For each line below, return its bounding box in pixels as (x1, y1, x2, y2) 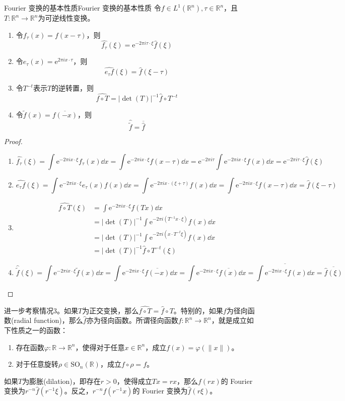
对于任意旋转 (16, 359, 58, 369)
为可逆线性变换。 (38, 13, 95, 23)
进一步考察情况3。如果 (4, 305, 78, 315)
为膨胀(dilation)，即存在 (22, 375, 101, 386)
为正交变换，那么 (82, 305, 139, 315)
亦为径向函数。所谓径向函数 (86, 315, 178, 325)
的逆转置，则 (51, 83, 94, 93)
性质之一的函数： (11, 324, 67, 335)
